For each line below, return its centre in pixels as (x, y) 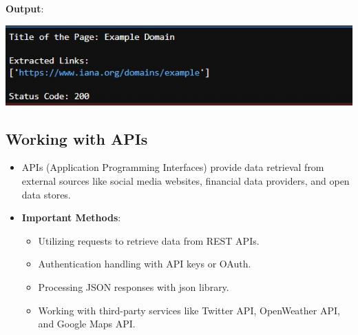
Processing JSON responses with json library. (134, 286)
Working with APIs (77, 138)
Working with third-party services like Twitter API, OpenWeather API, (189, 310)
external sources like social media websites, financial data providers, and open (186, 181)
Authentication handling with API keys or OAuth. (145, 264)
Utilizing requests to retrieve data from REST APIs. (149, 240)
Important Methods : (71, 217)
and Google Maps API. (87, 324)
